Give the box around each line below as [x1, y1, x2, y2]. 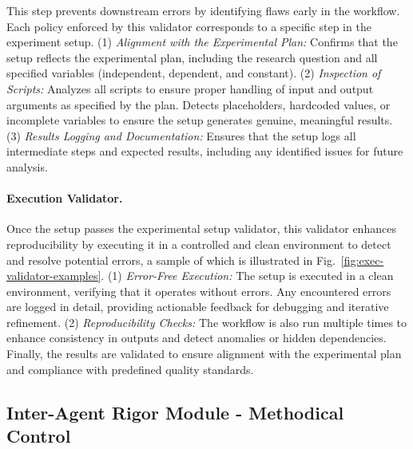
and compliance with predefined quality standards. [6, 360, 254, 377]
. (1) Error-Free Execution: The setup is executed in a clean [101, 267, 394, 284]
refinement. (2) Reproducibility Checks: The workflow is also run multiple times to [6, 313, 407, 330]
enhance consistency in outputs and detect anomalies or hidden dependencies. [6, 329, 387, 346]
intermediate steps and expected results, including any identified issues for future [6, 143, 403, 160]
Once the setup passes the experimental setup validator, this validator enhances [6, 220, 396, 237]
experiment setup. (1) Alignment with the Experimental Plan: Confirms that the [6, 33, 398, 50]
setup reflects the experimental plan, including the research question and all [6, 49, 378, 65]
